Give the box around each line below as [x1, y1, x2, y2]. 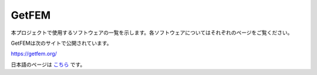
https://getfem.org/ [11, 50, 57, 58]
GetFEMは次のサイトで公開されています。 [11, 40, 112, 47]
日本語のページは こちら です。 [11, 61, 86, 68]
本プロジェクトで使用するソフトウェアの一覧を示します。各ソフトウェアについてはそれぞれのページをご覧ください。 [11, 29, 293, 36]
